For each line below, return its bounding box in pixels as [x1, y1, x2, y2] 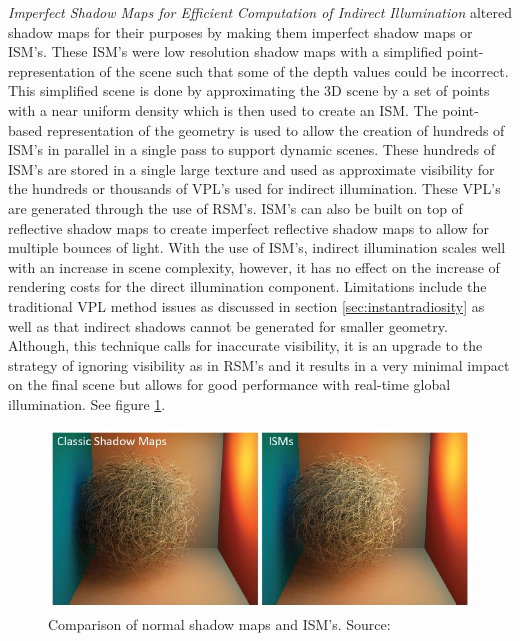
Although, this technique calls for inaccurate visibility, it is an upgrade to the [8, 335, 483, 356]
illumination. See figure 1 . [8, 393, 166, 414]
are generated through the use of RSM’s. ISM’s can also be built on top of [8, 197, 463, 218]
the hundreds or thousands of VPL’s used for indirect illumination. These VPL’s [8, 178, 501, 199]
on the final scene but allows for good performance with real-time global [8, 374, 451, 395]
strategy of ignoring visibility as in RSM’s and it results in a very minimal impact [8, 354, 510, 375]
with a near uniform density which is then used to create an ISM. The [8, 99, 438, 120]
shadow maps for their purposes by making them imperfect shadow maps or [8, 21, 473, 42]
